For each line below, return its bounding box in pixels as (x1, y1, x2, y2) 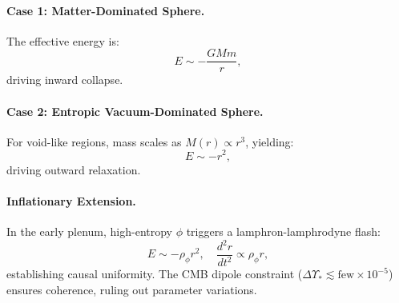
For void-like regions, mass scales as (6, 133, 182, 150)
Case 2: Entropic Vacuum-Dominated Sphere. (6, 102, 264, 119)
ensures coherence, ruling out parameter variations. (6, 281, 257, 297)
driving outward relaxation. (6, 161, 141, 177)
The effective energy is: (6, 32, 119, 49)
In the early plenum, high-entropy (6, 222, 172, 239)
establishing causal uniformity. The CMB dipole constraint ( (6, 265, 303, 282)
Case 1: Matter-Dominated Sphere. (6, 2, 205, 18)
